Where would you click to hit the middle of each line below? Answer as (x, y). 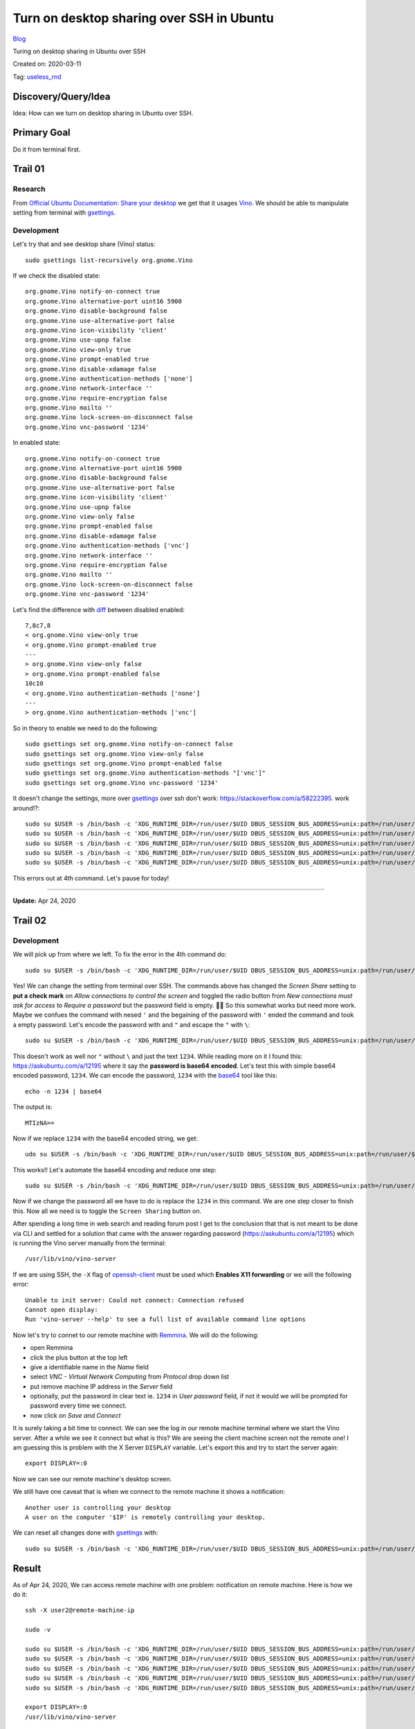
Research (29, 189)
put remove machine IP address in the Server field (101, 1386)
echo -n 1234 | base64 (64, 1091)
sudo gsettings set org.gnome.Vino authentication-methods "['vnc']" (146, 773)
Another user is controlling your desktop (98, 1507)
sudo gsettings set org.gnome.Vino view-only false (114, 753)
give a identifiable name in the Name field (89, 1367)
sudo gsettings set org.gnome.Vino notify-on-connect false (129, 744)
